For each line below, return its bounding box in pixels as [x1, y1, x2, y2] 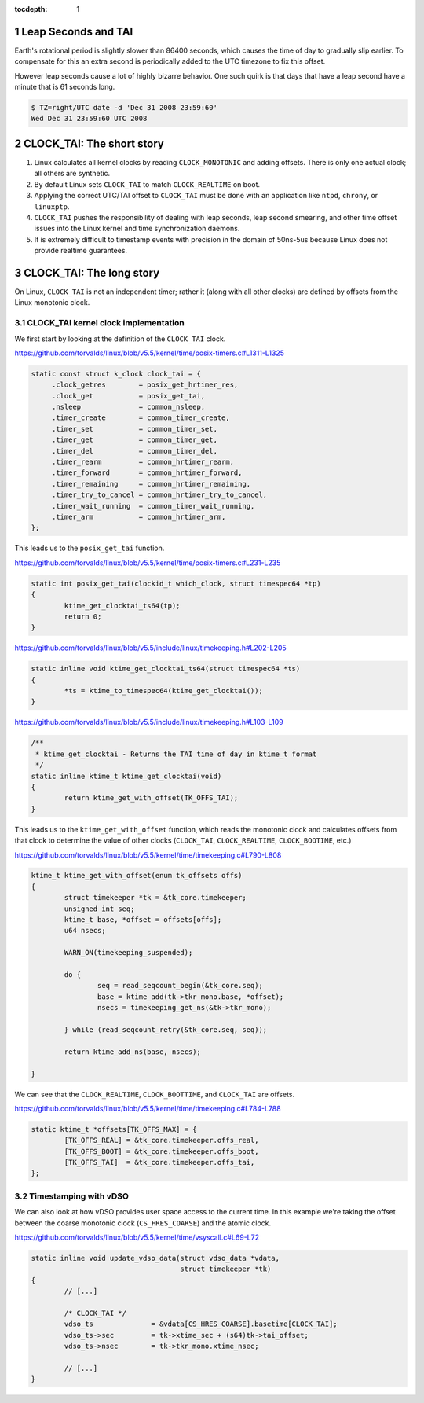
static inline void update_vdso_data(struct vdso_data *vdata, [31, 1254, 280, 1262]
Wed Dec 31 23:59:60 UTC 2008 [31, 114, 148, 123]
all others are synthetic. [34, 169, 111, 178]
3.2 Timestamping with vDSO [14, 1191, 130, 1202]
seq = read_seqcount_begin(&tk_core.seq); [97, 981, 263, 990]
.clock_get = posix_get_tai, [51, 391, 206, 400]
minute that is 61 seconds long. [14, 83, 115, 92]
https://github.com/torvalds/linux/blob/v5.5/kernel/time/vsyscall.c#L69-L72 [14, 1232, 259, 1242]
